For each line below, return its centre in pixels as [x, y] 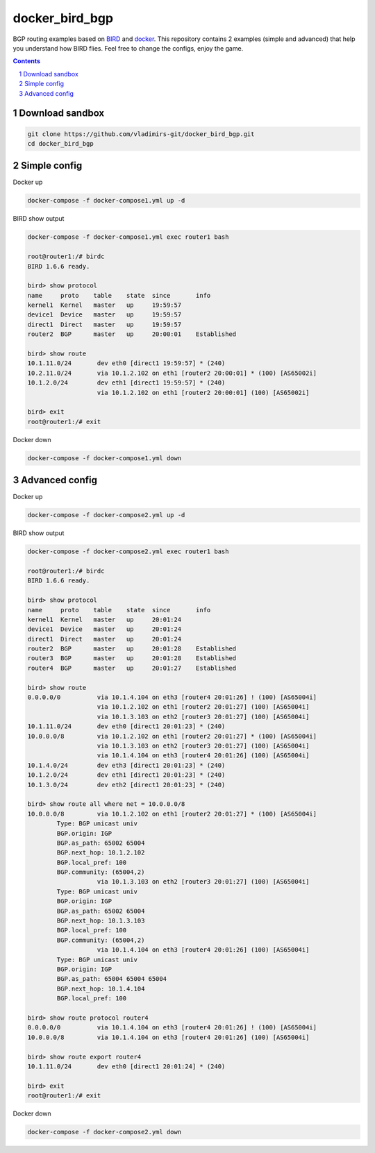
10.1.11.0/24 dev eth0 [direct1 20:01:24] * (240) [126, 1066]
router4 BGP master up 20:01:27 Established [132, 668]
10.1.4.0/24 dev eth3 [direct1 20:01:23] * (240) [126, 765]
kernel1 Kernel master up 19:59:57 [105, 305]
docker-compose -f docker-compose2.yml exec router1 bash [128, 552]
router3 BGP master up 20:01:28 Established [132, 658]
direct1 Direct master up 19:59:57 [105, 324]
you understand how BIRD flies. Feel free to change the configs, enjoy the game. [128, 48]
